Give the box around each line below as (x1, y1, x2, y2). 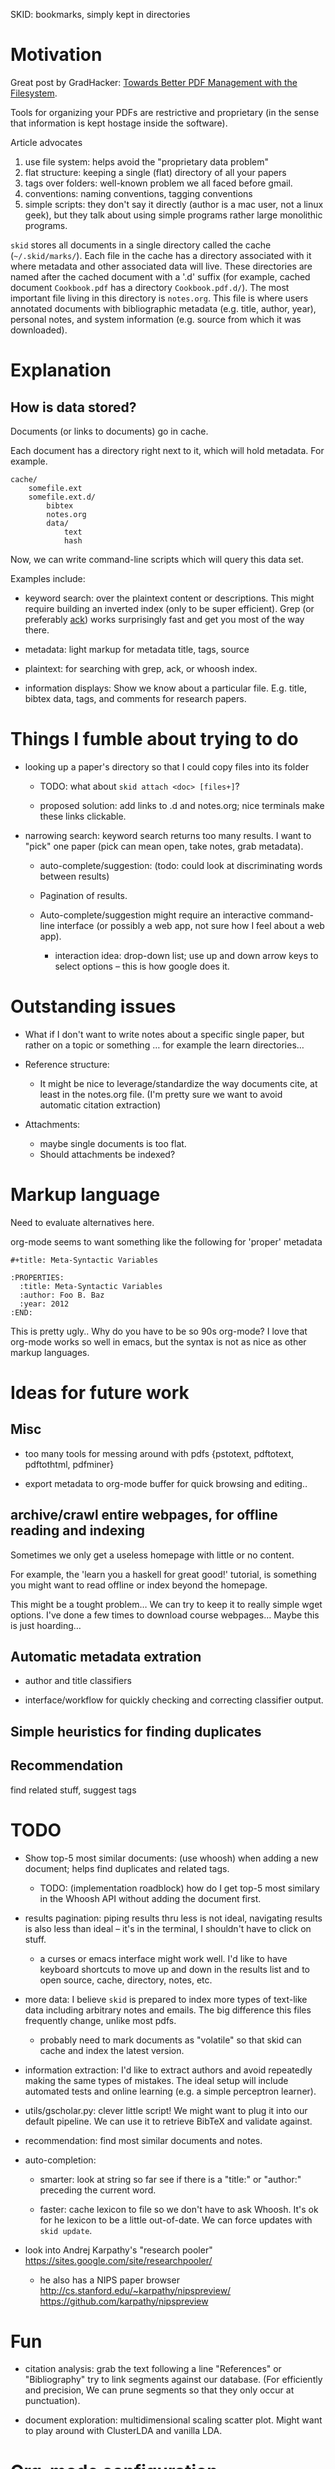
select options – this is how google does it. (54, 960, 230, 972)
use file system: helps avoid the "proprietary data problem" (24, 155, 270, 168)
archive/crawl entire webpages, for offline (10, 1507, 278, 1524)
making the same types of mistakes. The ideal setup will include (24, 2074, 289, 2086)
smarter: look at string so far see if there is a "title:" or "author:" (39, 2173, 302, 2185)
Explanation (10, 359, 112, 382)
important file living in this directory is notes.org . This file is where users (10, 292, 309, 304)
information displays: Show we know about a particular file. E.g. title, (24, 682, 308, 694)
